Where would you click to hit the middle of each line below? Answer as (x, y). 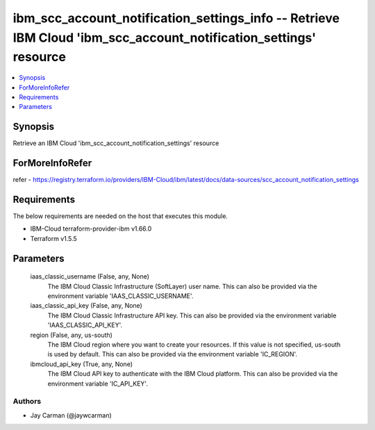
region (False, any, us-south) (71, 335)
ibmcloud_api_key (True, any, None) (82, 364)
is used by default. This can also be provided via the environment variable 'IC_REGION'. (173, 354)
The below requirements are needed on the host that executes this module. (120, 216)
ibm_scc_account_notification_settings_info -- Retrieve (176, 18)
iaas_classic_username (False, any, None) (90, 276)
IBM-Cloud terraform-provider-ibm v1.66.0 (91, 229)
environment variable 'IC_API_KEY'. (98, 383)
